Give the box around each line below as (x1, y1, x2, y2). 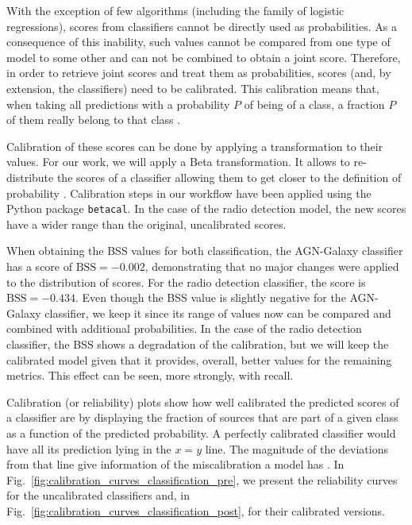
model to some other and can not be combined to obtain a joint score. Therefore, (6, 48, 401, 65)
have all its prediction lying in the (6, 440, 171, 457)
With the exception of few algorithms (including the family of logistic (6, 2, 345, 18)
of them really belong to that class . (6, 111, 181, 128)
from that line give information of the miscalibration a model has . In (6, 456, 345, 473)
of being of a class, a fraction (244, 95, 385, 112)
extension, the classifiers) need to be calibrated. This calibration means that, (6, 79, 379, 96)
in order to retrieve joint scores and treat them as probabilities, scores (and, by (6, 64, 391, 81)
